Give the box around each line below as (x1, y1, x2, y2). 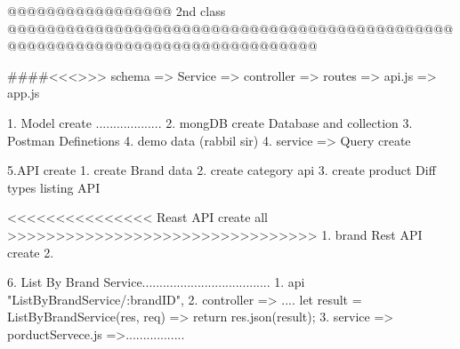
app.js (7, 83, 40, 102)
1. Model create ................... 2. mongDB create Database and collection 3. (7, 113, 413, 131)
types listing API (7, 178, 101, 196)
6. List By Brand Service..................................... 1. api (7, 273, 305, 291)
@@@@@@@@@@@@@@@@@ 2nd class (7, 2, 226, 20)
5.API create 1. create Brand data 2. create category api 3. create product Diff (7, 161, 436, 179)
